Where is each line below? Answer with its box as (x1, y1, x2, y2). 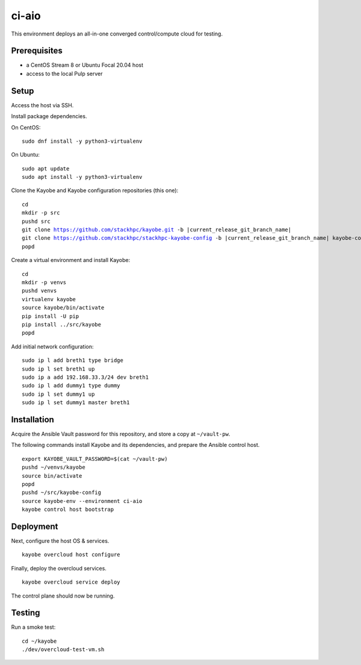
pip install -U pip (22, 313, 79, 319)
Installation (11, 414, 54, 425)
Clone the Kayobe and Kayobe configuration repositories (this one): (11, 187, 179, 194)
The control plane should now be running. (11, 592, 115, 599)
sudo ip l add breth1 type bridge (22, 357, 123, 364)
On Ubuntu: (11, 151, 40, 158)
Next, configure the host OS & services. (11, 537, 110, 545)
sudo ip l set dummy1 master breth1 (22, 399, 130, 406)
